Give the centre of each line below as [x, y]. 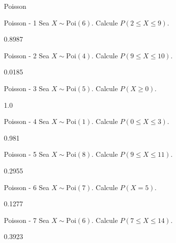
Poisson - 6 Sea [27, 187]
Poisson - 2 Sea [27, 55]
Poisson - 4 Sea [27, 121]
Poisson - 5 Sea [27, 154]
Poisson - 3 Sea [27, 88]
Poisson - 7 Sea [27, 220]
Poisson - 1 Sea [27, 22]
